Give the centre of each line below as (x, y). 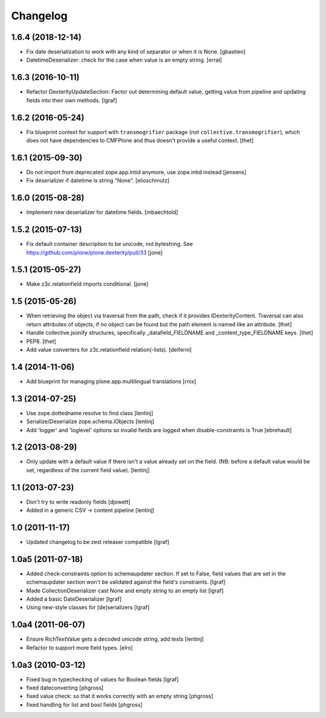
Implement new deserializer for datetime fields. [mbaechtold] (102, 212)
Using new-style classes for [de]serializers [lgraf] (88, 607)
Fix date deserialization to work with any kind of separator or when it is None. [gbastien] (136, 52)
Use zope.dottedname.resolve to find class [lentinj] (90, 413)
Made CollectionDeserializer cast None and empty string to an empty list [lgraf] (125, 590)
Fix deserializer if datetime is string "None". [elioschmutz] (98, 181)
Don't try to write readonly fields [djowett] (78, 502)
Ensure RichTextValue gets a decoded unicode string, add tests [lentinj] (115, 639)
